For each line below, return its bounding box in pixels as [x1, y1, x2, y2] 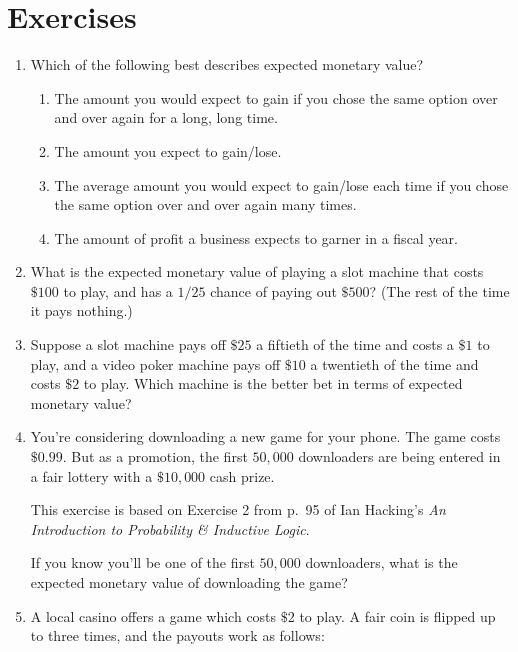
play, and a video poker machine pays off [30, 353, 281, 374]
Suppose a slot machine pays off [30, 334, 226, 355]
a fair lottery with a [30, 465, 153, 486]
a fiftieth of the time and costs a [256, 334, 454, 355]
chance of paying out [210, 280, 337, 301]
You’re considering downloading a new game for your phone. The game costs [30, 426, 501, 447]
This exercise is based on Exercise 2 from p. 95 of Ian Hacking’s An [30, 499, 446, 520]
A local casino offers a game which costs [30, 605, 277, 626]
